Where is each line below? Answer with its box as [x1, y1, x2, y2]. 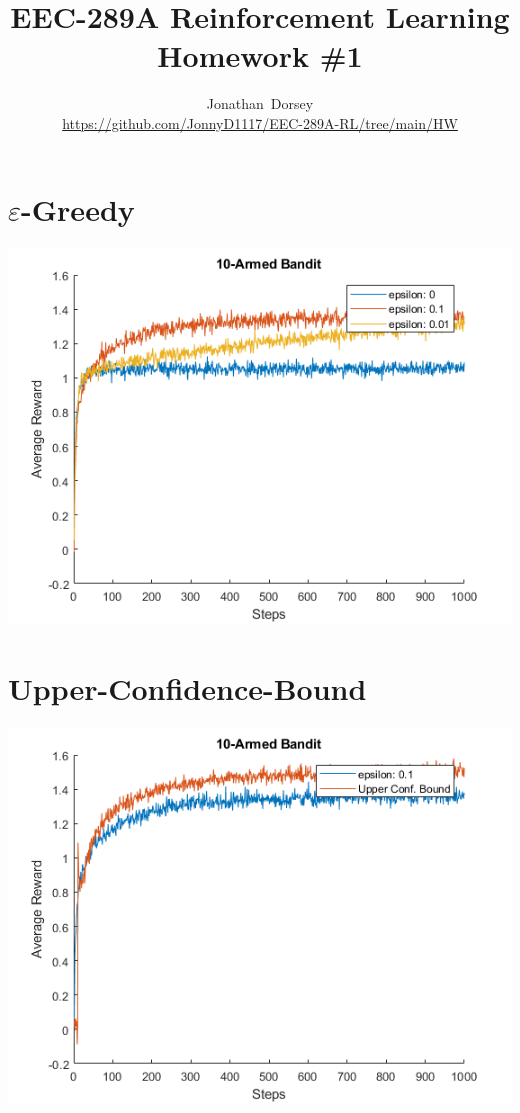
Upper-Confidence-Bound [8, 668, 367, 709]
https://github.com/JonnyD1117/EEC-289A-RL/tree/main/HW [62, 112, 458, 133]
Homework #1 [157, 35, 363, 76]
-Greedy [21, 188, 135, 229]
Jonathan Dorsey [206, 93, 314, 114]
